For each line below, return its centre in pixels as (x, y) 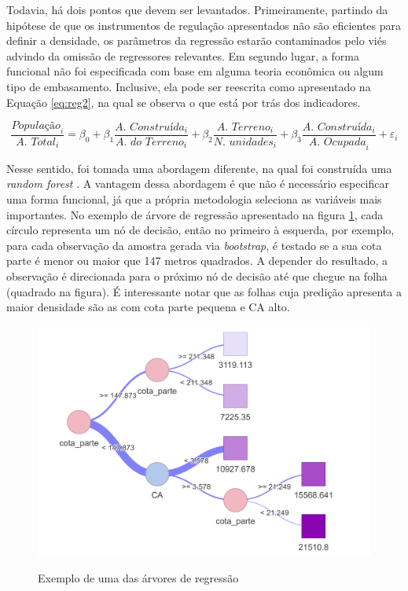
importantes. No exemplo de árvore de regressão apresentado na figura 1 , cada (195, 214)
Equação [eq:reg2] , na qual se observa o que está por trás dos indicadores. (184, 102)
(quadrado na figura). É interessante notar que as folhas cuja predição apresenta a (204, 291)
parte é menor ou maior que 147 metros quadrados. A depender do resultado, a (197, 261)
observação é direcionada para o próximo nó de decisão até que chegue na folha (197, 275)
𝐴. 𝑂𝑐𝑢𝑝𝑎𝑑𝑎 (337, 142)
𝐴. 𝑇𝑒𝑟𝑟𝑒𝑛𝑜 (243, 127)
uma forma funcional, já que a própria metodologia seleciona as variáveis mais (194, 198)
